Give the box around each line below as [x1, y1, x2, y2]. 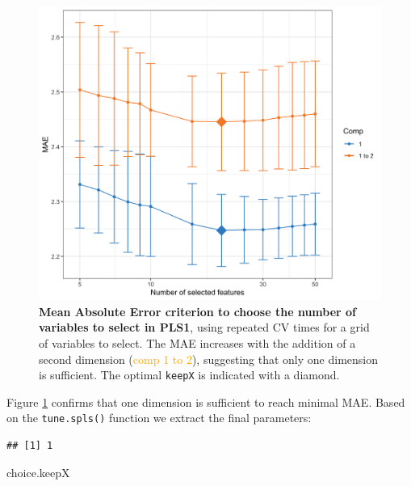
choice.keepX [6, 463, 70, 480]
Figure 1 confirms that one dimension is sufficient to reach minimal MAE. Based [6, 393, 405, 410]
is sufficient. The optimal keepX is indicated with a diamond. [39, 366, 340, 383]
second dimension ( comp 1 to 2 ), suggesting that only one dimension [39, 350, 378, 367]
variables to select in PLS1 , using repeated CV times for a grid [39, 319, 370, 336]
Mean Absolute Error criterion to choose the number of [39, 302, 357, 319]
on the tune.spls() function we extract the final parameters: [6, 409, 312, 426]
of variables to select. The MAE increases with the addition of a [39, 334, 356, 351]
